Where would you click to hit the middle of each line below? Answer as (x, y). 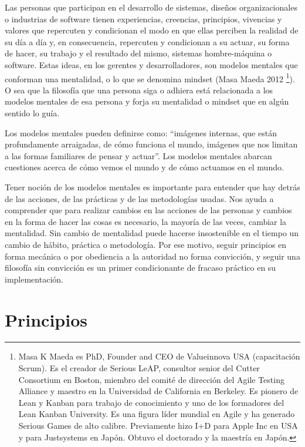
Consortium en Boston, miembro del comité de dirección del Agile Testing (151, 379)
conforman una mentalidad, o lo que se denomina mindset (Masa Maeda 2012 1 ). (150, 78)
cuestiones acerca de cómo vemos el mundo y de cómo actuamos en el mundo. (144, 167)
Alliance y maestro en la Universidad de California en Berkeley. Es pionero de (158, 391)
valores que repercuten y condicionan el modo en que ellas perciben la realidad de (152, 30)
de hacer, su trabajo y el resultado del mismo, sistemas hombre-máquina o (138, 53)
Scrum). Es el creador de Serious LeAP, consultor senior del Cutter (139, 368)
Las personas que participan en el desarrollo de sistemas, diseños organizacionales (151, 7)
